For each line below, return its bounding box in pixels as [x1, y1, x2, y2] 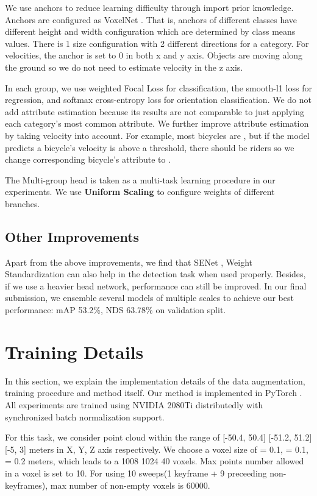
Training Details [5, 339, 144, 364]
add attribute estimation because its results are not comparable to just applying [5, 105, 305, 118]
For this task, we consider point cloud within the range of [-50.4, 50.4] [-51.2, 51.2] [5, 431, 312, 444]
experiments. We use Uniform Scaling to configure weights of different [5, 185, 275, 198]
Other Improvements [5, 227, 140, 246]
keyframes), [5, 478, 48, 491]
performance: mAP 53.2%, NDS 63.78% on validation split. [5, 303, 226, 316]
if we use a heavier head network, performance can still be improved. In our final [5, 279, 307, 292]
